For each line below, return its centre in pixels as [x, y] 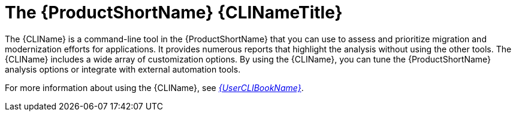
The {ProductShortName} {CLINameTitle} [174, 12]
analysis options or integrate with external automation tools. [123, 69]
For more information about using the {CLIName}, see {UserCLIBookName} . [154, 87]
